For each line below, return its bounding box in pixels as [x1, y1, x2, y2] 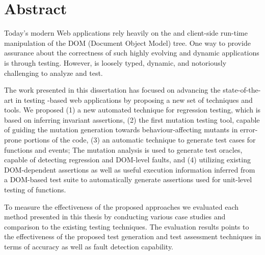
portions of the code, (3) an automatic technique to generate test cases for [23, 134, 256, 145]
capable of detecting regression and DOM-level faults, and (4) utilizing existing [4, 154, 251, 165]
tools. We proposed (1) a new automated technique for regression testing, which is [4, 104, 261, 115]
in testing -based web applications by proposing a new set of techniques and [15, 94, 253, 105]
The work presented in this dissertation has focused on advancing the [4, 84, 221, 95]
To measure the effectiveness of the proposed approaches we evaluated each [4, 201, 239, 212]
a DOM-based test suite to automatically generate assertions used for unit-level [4, 174, 252, 185]
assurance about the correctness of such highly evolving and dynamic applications [4, 47, 259, 58]
